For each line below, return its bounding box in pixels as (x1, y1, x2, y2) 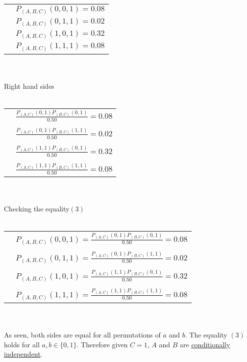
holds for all (4, 339, 40, 349)
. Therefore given (76, 339, 128, 349)
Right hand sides (4, 80, 54, 91)
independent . (4, 349, 43, 359)
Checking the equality (4, 204, 70, 214)
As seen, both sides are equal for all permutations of (4, 330, 161, 340)
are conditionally (180, 339, 230, 349)
